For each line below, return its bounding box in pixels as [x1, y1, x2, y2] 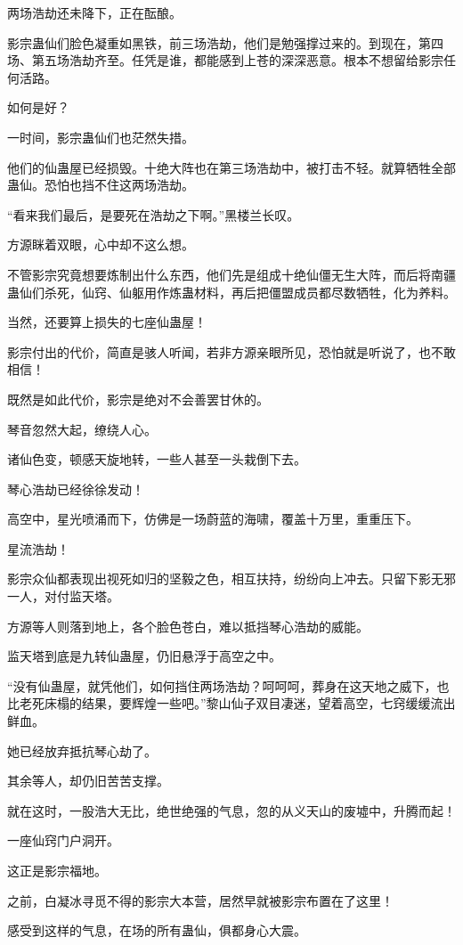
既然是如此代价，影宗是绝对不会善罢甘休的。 [7, 389, 269, 408]
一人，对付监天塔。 [7, 587, 119, 606]
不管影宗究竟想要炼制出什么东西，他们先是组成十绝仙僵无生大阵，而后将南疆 [7, 265, 456, 283]
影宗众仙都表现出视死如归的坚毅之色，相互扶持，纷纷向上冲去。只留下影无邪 [7, 569, 456, 588]
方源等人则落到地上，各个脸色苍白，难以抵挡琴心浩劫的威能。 [7, 616, 369, 635]
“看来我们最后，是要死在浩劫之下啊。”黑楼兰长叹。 [7, 205, 300, 224]
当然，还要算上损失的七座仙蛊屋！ [7, 313, 207, 331]
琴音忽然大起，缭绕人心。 [7, 420, 157, 438]
